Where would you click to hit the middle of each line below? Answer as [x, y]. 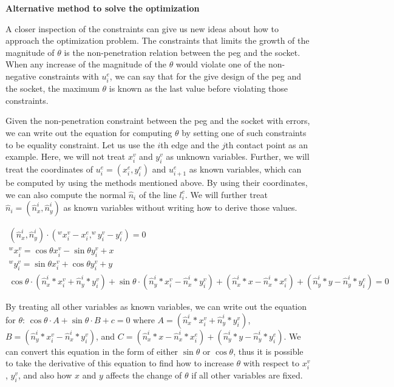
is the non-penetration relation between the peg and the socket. [182, 52]
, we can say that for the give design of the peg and [205, 76]
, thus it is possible [268, 351]
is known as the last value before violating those [199, 88]
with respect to [271, 363]
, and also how [45, 375]
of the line [158, 194]
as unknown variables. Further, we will [238, 156]
